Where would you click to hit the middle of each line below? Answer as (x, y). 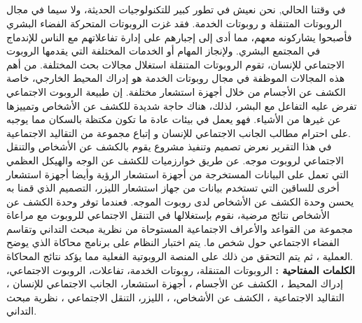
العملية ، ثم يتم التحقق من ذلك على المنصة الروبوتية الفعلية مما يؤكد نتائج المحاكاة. (180, 256)
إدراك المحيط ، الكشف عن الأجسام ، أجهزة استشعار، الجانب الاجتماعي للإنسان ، (175, 283)
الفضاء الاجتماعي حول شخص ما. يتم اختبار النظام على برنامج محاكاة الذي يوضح (173, 242)
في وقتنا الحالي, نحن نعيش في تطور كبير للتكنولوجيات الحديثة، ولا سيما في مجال (176, 9)
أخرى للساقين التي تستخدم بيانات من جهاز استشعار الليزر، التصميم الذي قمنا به (173, 188)
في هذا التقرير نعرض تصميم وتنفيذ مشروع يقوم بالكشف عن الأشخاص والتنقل (169, 146)
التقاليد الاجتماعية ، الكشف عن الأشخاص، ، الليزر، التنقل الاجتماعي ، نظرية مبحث (175, 297)
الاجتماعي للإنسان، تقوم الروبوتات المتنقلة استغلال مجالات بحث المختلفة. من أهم (175, 64)
